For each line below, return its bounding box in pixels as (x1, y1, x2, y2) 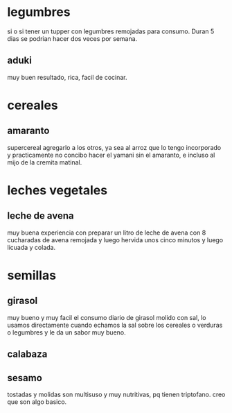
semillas (7, 267, 57, 283)
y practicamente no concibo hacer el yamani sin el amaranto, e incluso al (7, 151, 215, 159)
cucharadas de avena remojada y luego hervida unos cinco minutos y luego (7, 235, 224, 244)
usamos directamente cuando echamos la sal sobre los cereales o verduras (7, 321, 223, 329)
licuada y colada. (7, 243, 56, 251)
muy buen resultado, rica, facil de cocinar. (7, 73, 127, 81)
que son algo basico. (7, 397, 67, 406)
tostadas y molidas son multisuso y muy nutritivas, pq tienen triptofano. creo (7, 390, 226, 398)
